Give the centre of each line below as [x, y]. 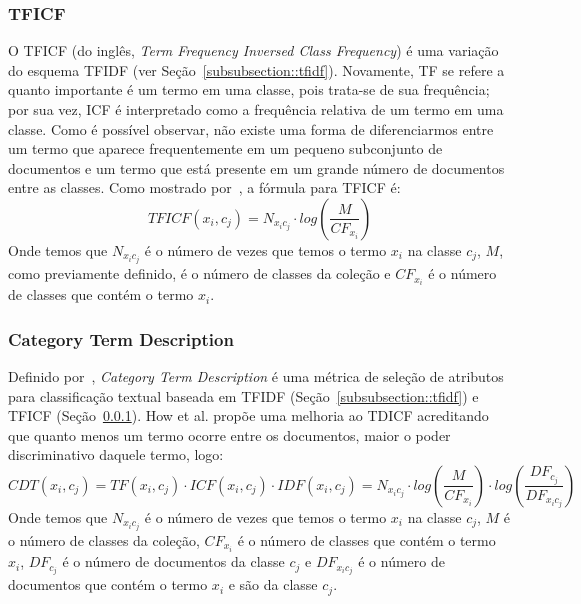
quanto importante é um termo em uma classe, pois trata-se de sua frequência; [249, 89]
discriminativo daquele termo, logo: [116, 454]
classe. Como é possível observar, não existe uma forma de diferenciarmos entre [251, 128]
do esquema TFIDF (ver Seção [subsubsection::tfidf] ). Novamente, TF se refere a [256, 69]
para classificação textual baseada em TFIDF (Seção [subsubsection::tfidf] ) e [243, 395]
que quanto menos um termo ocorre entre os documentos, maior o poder [229, 434]
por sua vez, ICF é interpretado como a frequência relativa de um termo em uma [256, 109]
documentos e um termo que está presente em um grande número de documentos [256, 167]
